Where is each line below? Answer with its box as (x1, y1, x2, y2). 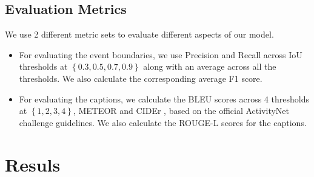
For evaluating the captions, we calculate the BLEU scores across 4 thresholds (19, 92, 310, 105)
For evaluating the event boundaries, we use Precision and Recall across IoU (19, 48, 302, 61)
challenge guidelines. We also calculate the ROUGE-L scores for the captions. (19, 116, 307, 129)
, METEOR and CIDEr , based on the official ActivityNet (73, 104, 290, 117)
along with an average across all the (143, 60, 276, 73)
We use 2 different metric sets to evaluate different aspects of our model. (5, 28, 274, 41)
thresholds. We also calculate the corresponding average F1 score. (19, 72, 262, 84)
